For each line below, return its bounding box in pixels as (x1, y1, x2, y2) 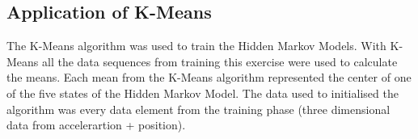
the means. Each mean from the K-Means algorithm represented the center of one (6, 69, 412, 86)
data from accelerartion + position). (6, 116, 186, 133)
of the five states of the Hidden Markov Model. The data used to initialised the (6, 84, 399, 101)
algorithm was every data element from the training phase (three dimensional (6, 100, 391, 117)
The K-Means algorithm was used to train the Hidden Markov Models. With (6, 37, 386, 54)
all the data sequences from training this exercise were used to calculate (42, 53, 398, 69)
